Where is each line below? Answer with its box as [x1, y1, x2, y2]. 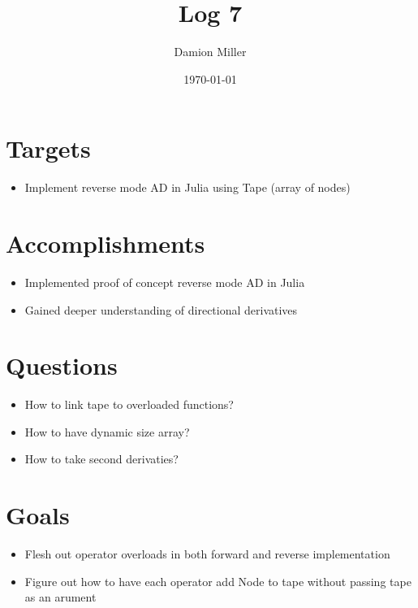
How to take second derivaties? [24, 450, 179, 467]
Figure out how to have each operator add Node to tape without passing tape [24, 572, 412, 589]
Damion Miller [174, 43, 247, 60]
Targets [6, 132, 91, 165]
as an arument [24, 588, 97, 606]
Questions [6, 349, 118, 382]
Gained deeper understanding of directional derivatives [24, 301, 298, 318]
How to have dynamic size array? [24, 423, 190, 440]
